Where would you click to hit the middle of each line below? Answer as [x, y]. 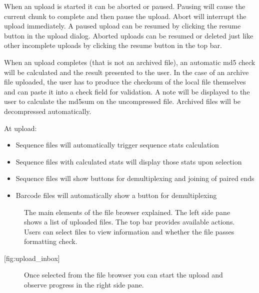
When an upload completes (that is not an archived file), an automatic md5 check [130, 62]
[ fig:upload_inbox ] [32, 258]
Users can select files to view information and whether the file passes [129, 231]
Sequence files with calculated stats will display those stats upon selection [129, 161]
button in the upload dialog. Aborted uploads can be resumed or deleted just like [129, 35]
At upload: [20, 128]
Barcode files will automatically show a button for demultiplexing [116, 195]
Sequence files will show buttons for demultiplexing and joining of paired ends [135, 178]
